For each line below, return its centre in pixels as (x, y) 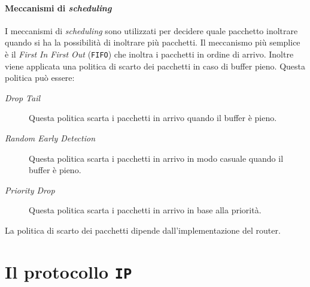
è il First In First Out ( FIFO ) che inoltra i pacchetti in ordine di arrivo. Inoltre (149, 54)
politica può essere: (40, 78)
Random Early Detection (50, 138)
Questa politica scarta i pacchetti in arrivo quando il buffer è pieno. (153, 118)
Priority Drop (30, 190)
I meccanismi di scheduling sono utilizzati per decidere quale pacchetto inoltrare (151, 30)
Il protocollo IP (69, 271)
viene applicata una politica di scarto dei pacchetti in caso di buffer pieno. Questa (155, 66)
